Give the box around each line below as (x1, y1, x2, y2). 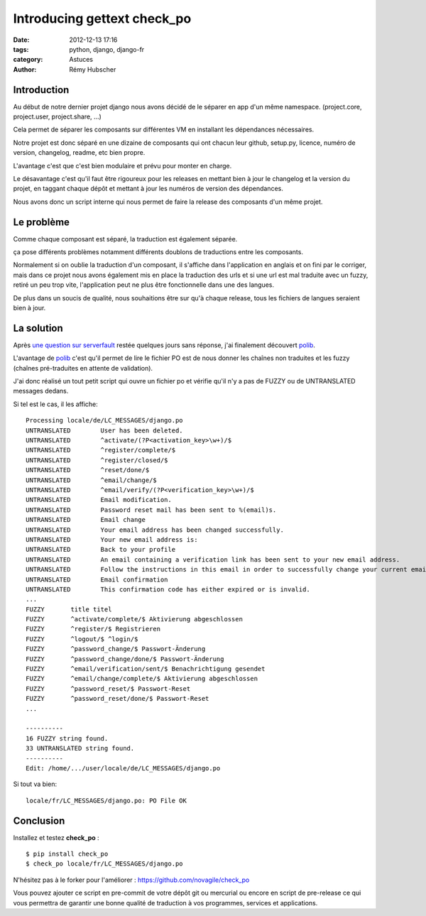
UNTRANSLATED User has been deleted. (26, 426, 184, 435)
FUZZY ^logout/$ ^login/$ (26, 635, 138, 643)
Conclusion (13, 814, 65, 827)
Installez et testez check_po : (13, 833, 99, 841)
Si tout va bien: (13, 780, 57, 788)
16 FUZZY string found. (26, 734, 109, 742)
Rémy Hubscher (69, 65, 116, 74)
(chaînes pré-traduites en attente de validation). (13, 364, 153, 372)
